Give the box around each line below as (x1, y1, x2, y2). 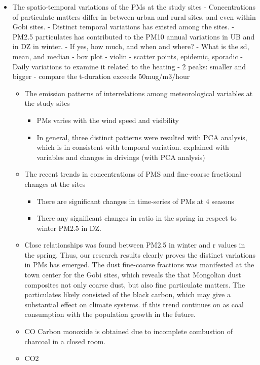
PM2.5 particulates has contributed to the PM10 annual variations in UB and (12, 31, 255, 42)
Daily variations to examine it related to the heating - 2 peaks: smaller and (12, 61, 246, 71)
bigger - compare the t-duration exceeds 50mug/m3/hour (12, 71, 190, 82)
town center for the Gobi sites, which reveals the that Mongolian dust (24, 269, 241, 280)
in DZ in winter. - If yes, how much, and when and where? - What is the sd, (12, 41, 249, 52)
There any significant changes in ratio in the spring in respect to (36, 213, 237, 223)
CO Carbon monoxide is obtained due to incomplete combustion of (24, 326, 233, 337)
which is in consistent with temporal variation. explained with (36, 142, 229, 152)
